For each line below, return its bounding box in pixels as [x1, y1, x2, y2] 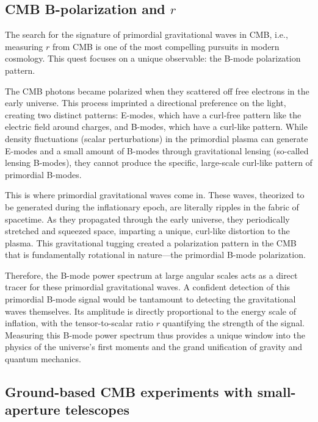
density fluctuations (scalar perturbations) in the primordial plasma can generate [5, 132, 308, 145]
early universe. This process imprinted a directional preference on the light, [5, 96, 286, 109]
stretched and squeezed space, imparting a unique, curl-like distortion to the [5, 224, 290, 237]
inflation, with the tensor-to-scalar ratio [5, 316, 153, 329]
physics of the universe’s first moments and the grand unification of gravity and [5, 340, 303, 353]
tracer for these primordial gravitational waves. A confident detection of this [5, 281, 291, 293]
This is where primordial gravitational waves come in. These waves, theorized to [5, 188, 305, 201]
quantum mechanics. [5, 352, 81, 365]
